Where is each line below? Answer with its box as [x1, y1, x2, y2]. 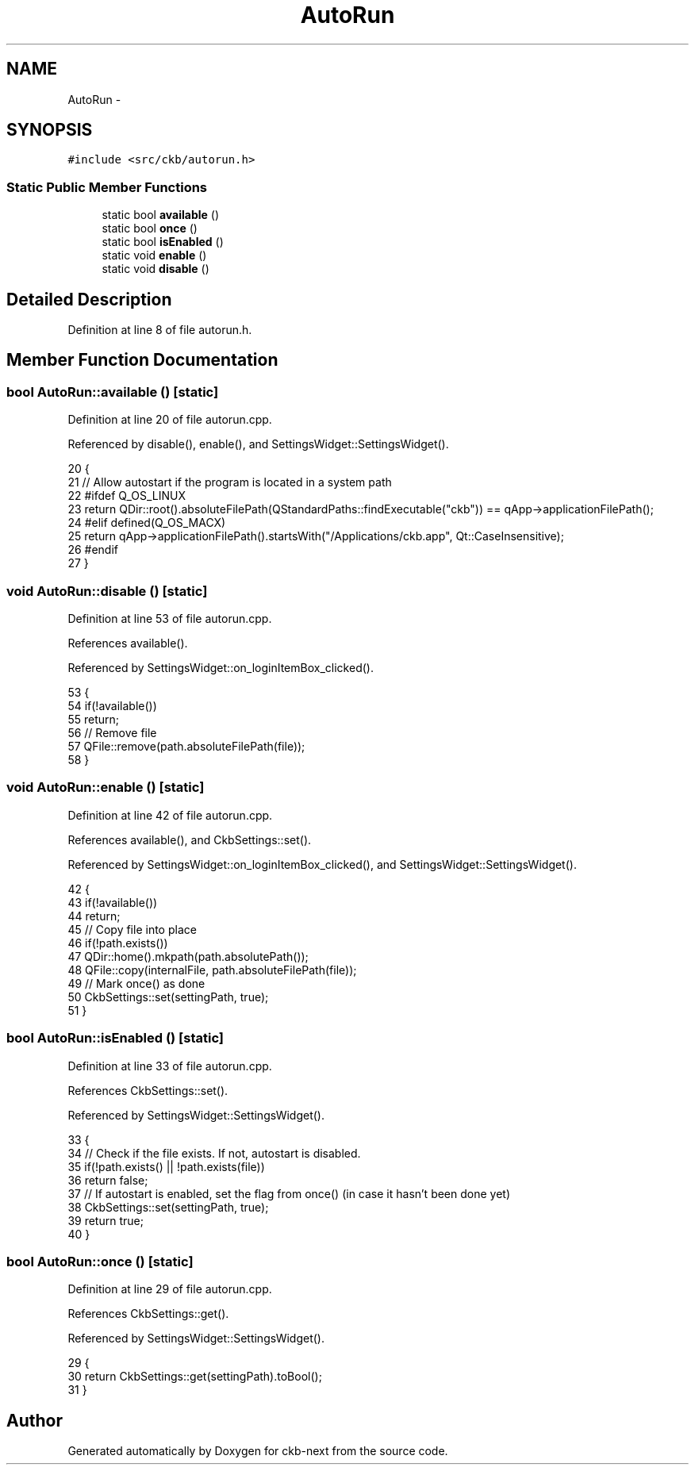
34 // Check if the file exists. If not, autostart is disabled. [67, 1146, 361, 1160]
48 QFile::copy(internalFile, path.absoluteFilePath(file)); [67, 962, 357, 977]
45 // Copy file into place [67, 922, 197, 936]
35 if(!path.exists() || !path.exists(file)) [67, 1159, 265, 1173]
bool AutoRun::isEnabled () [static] [6, 1030, 224, 1047]
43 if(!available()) [67, 895, 158, 909]
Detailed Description [6, 289, 172, 309]
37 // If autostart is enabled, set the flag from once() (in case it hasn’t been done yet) [67, 1186, 511, 1200]
